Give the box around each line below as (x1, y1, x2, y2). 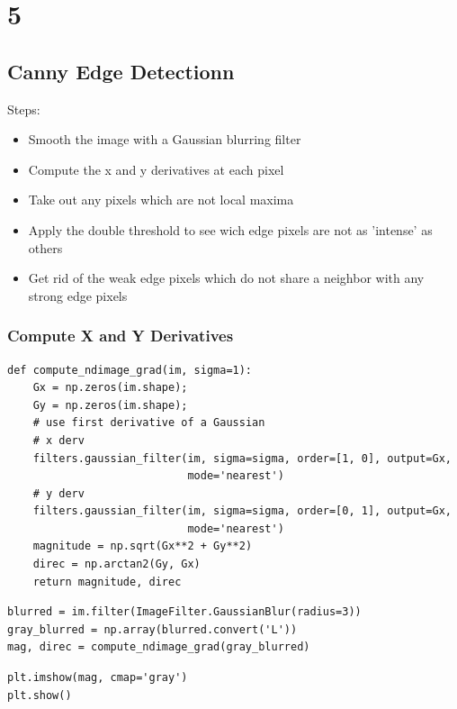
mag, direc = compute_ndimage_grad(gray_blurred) (7, 641, 310, 654)
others (28, 238, 63, 257)
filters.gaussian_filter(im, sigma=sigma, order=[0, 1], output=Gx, (32, 504, 452, 518)
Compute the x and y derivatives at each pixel (28, 159, 284, 178)
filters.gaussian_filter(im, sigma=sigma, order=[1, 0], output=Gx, (32, 451, 452, 465)
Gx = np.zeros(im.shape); (32, 381, 188, 395)
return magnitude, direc (32, 575, 182, 588)
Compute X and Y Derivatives (7, 324, 234, 347)
